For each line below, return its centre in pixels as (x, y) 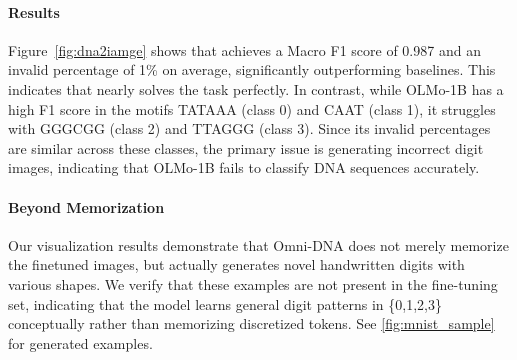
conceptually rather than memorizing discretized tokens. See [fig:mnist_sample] (251, 323)
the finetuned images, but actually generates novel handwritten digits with (236, 264)
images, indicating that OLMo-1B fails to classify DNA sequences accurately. (244, 167)
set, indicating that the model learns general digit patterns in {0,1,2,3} (225, 303)
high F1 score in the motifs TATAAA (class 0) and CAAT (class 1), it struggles (252, 108)
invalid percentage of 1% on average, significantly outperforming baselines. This (252, 69)
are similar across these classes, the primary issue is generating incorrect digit (246, 147)
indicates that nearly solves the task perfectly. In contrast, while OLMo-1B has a (256, 88)
